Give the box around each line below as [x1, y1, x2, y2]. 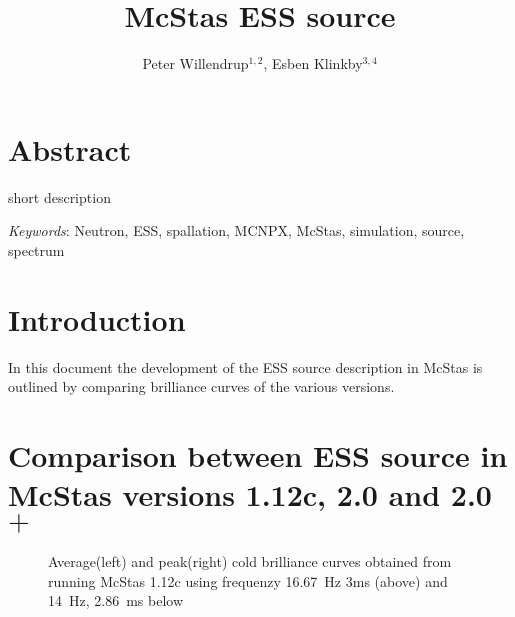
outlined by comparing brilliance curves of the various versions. [8, 376, 395, 397]
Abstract [8, 128, 132, 169]
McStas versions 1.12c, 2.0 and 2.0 [8, 474, 492, 515]
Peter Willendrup [142, 53, 249, 74]
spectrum [8, 239, 65, 260]
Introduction [8, 298, 186, 339]
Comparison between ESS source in [8, 434, 508, 475]
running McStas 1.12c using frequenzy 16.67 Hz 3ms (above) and [48, 570, 448, 591]
